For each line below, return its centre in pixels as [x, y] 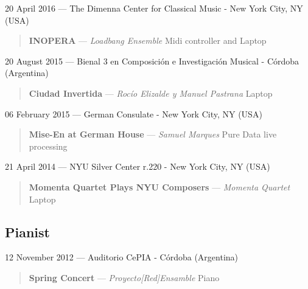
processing [48, 146]
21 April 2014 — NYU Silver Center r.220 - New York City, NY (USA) [138, 166]
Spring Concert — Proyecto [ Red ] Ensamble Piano [124, 277]
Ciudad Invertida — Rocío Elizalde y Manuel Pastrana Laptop [151, 93]
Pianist [27, 232]
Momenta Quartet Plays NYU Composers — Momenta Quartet [159, 186]
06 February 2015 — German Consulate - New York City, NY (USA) [134, 113]
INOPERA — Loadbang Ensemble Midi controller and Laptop [148, 40]
